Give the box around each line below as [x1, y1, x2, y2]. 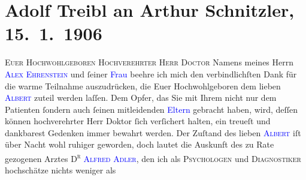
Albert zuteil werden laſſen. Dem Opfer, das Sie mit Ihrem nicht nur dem [5, 91, 277, 104]
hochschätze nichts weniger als [5, 164, 116, 176]
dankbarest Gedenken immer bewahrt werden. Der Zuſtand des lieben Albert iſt [5, 126, 301, 139]
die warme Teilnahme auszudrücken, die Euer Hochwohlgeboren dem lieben [5, 79, 281, 92]
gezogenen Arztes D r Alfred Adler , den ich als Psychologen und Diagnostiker [5, 151, 301, 164]
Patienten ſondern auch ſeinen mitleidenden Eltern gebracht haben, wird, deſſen [5, 103, 298, 115]
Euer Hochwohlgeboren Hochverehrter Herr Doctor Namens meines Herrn [5, 56, 294, 68]
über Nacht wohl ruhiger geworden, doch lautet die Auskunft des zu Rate [5, 138, 274, 151]
